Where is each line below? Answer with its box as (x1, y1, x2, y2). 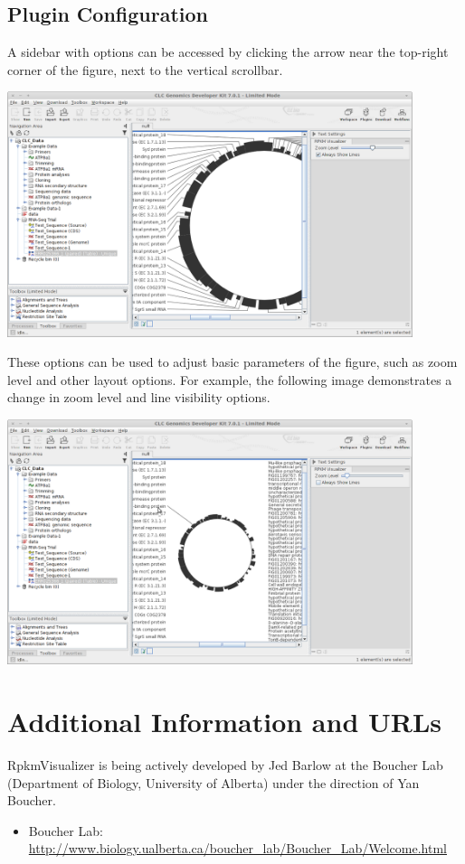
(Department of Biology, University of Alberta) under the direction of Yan (7, 773, 420, 792)
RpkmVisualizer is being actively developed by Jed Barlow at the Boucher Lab (7, 755, 443, 774)
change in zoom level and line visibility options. (7, 388, 270, 407)
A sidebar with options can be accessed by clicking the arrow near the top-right (7, 42, 449, 61)
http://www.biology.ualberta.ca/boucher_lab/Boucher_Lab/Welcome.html (28, 839, 447, 858)
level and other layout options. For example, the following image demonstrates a (7, 370, 452, 389)
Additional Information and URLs (7, 703, 442, 740)
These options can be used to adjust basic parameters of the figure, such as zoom (7, 352, 458, 371)
